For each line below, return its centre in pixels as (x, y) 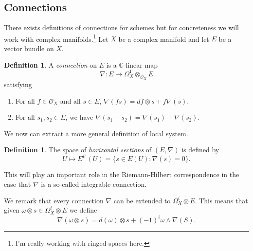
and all (70, 100)
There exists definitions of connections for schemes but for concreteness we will (121, 27)
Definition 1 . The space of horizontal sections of (78, 150)
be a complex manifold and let (164, 39)
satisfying (18, 84)
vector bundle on (29, 48)
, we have (79, 117)
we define (83, 210)
